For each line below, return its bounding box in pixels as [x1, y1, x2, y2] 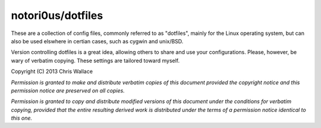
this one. [11, 114, 33, 121]
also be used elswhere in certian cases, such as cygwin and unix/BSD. [11, 37, 184, 44]
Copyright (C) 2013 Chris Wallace [11, 68, 93, 75]
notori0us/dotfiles [11, 9, 103, 22]
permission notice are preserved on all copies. [11, 87, 125, 94]
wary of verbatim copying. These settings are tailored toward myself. [11, 57, 180, 64]
